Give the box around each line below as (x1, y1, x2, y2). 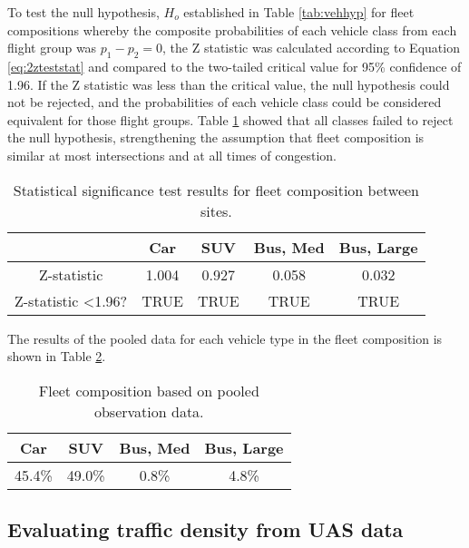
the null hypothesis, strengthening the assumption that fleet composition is (7, 128, 425, 147)
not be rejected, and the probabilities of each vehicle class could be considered (7, 93, 442, 112)
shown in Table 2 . (7, 347, 106, 366)
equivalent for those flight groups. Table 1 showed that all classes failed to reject (7, 110, 454, 129)
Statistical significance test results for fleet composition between (13, 179, 419, 201)
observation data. (93, 400, 204, 422)
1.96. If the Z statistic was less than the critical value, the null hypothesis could (7, 74, 450, 93)
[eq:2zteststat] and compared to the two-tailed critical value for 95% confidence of (7, 56, 462, 75)
